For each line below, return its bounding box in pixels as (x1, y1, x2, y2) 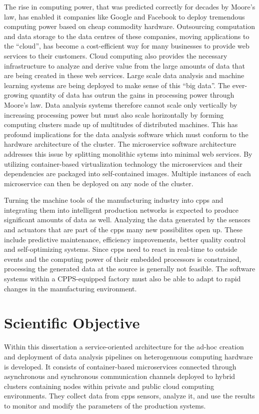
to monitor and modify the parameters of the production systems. (4, 400, 206, 410)
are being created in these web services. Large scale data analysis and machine (4, 70, 244, 81)
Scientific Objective (4, 312, 140, 333)
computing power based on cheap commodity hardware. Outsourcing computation (4, 21, 255, 32)
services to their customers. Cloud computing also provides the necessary (4, 50, 227, 61)
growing (4, 90, 28, 100)
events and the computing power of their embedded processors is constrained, (4, 253, 241, 264)
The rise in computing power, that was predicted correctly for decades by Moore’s (4, 2, 255, 12)
